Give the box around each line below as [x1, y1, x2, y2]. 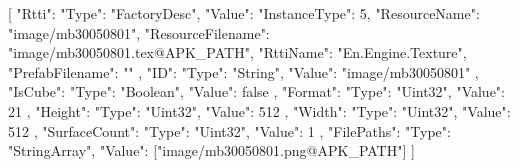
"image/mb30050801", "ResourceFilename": [8, 22, 270, 43]
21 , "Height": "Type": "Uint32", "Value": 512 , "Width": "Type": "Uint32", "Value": [8, 100, 511, 121]
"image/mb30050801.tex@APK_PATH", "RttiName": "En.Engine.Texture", [8, 42, 467, 63]
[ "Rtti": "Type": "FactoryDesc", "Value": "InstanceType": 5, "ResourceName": [8, 3, 480, 23]
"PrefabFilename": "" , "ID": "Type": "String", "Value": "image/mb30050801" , [8, 61, 479, 82]
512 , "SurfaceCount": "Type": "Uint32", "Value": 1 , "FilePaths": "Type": [8, 120, 451, 141]
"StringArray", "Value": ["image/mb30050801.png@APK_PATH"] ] [8, 140, 415, 161]
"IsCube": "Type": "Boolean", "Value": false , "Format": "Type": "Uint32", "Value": [8, 81, 506, 102]
